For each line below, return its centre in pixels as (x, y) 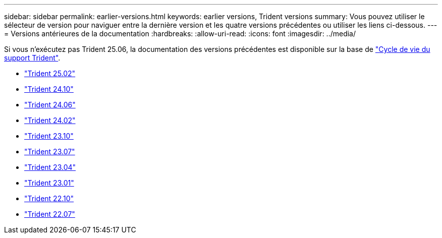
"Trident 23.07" (50, 152)
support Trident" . (32, 58)
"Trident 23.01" (49, 183)
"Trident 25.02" (50, 73)
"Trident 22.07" (50, 214)
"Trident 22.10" (49, 198)
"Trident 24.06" (50, 105)
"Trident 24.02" (50, 120)
